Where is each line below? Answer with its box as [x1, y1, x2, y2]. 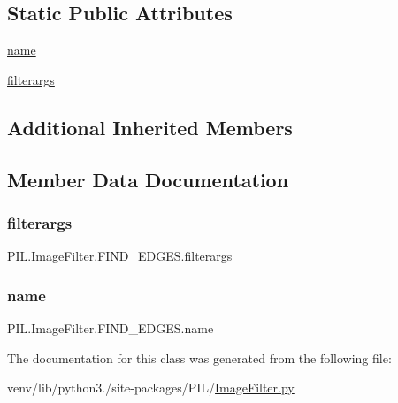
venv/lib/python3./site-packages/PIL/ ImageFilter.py [7, 378, 295, 397]
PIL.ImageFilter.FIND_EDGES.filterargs [7, 247, 233, 265]
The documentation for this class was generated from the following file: [7, 348, 392, 367]
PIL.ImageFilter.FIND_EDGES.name [7, 318, 214, 337]
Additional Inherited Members [7, 113, 293, 141]
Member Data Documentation [7, 165, 289, 193]
